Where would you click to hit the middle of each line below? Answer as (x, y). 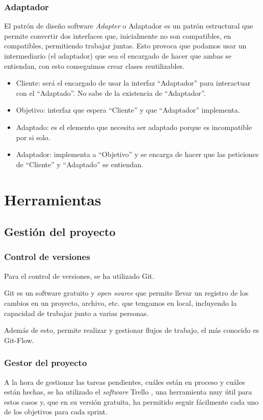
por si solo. (33, 137)
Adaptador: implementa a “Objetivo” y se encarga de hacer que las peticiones (137, 154)
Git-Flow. (19, 340)
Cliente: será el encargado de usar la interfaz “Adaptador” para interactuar (133, 83)
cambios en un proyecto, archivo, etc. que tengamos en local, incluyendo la (121, 303)
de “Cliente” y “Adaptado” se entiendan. (80, 164)
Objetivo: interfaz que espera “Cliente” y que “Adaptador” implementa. (128, 110)
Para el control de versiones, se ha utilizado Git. (79, 275)
